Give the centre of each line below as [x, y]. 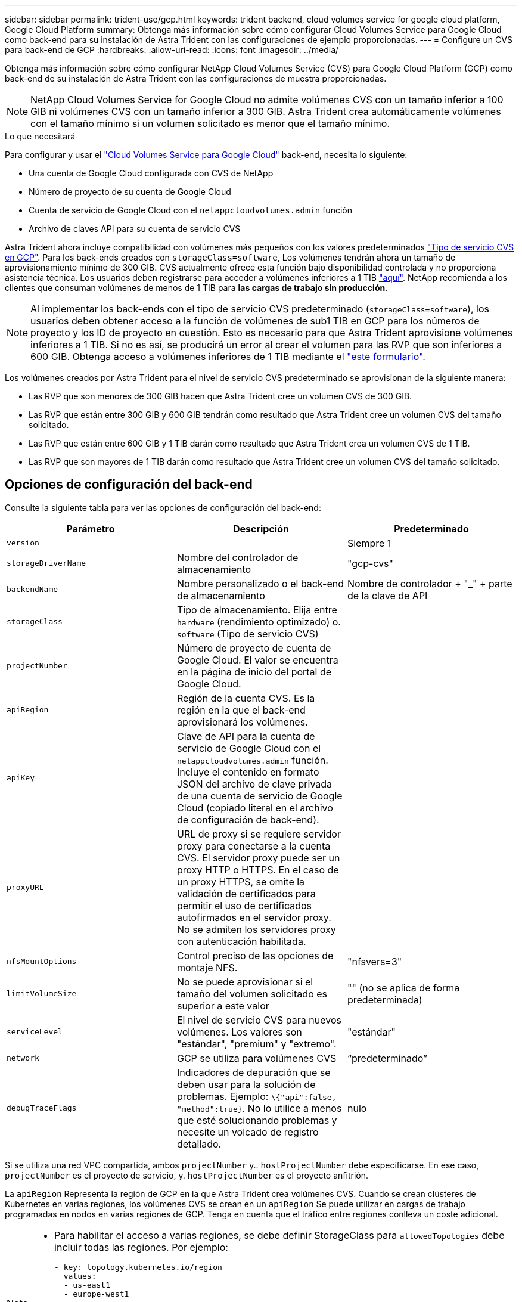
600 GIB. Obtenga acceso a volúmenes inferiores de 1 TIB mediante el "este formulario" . [228, 356]
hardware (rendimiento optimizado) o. [259, 621]
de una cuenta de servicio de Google [260, 796]
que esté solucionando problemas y [257, 1120]
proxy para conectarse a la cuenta [254, 846]
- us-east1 [87, 1285]
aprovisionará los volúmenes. [242, 722]
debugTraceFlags [42, 1108]
